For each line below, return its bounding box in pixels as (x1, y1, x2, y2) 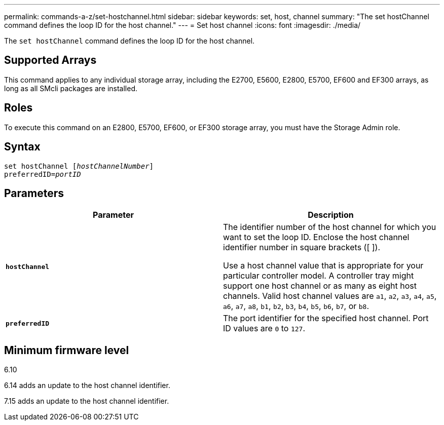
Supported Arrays (4, 54, 97, 67)
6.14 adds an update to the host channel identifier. (4, 381, 170, 390)
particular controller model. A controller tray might (223, 271, 414, 281)
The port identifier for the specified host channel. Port (223, 313, 429, 324)
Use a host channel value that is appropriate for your (223, 260, 424, 271)
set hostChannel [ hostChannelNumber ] (4, 162, 154, 170)
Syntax (4, 140, 41, 153)
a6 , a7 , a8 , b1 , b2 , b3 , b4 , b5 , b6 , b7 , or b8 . (223, 301, 369, 312)
